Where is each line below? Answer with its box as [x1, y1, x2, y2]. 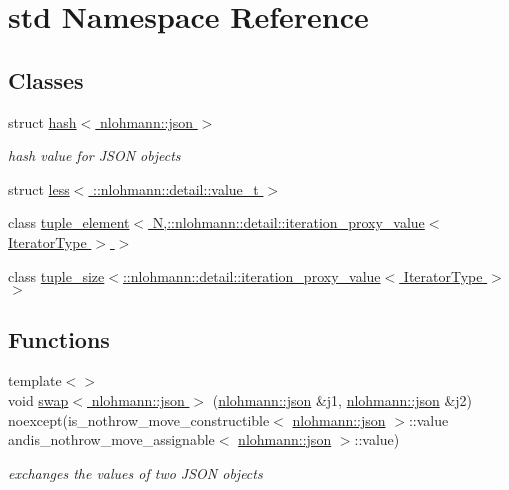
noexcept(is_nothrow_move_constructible [8, 409, 270, 430]
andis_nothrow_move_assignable [8, 429, 215, 450]
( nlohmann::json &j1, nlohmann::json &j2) [212, 389, 473, 410]
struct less [8, 178, 70, 199]
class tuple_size [8, 265, 105, 286]
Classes [8, 64, 84, 95]
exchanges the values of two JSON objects [8, 462, 263, 483]
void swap [8, 389, 69, 410]
